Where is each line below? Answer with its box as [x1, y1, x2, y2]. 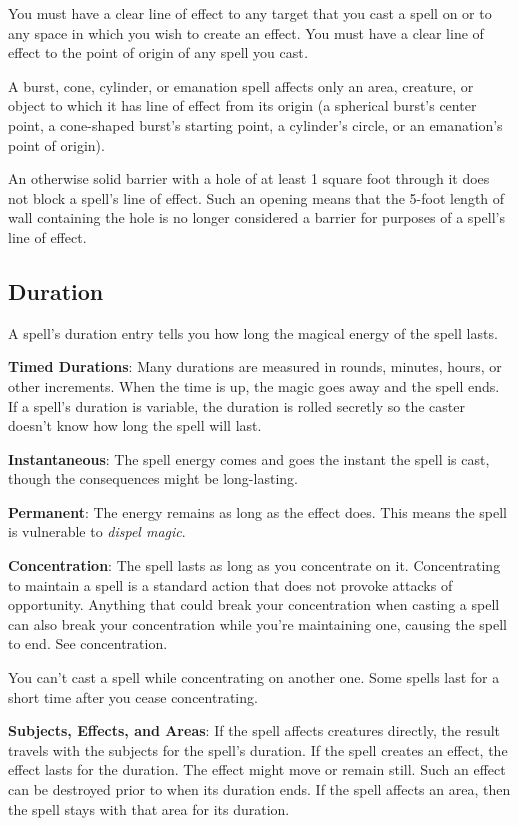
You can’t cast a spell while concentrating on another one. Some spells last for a [8, 667, 500, 688]
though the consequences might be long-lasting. [8, 468, 298, 489]
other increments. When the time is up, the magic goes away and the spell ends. [8, 375, 500, 396]
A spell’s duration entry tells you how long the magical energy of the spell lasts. [8, 322, 498, 343]
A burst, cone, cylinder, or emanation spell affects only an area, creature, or [8, 75, 474, 96]
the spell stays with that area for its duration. [8, 798, 290, 819]
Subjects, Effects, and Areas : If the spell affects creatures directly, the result [8, 720, 501, 741]
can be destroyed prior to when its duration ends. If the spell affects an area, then [8, 779, 511, 800]
